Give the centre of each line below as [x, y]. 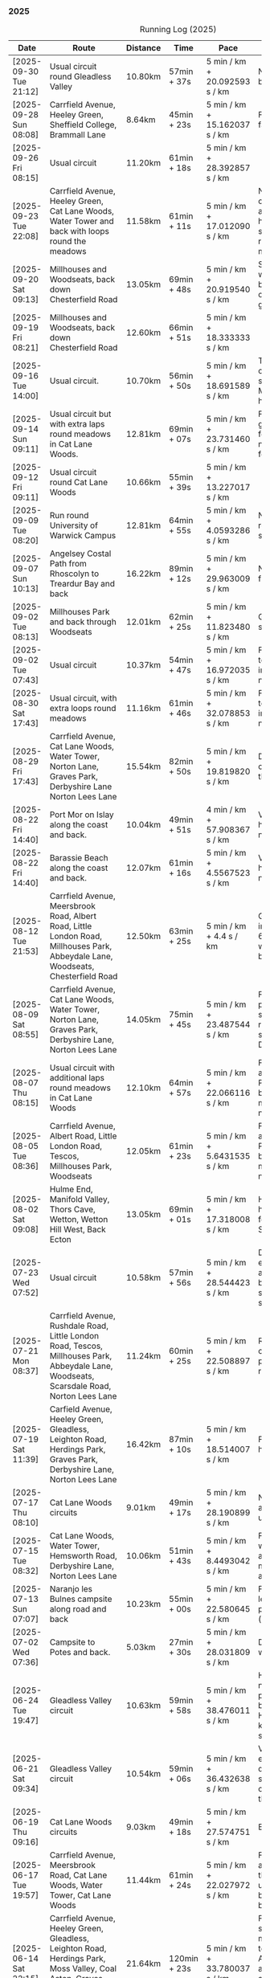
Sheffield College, [83, 125]
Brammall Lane [78, 135]
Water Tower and [82, 221]
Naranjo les [71, 1589]
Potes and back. [80, 1653]
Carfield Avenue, [81, 1409]
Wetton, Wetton [79, 1220]
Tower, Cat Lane [80, 1895]
